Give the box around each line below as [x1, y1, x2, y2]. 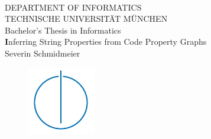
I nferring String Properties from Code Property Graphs [5, 35, 207, 48]
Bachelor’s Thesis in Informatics [5, 24, 121, 36]
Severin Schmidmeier [5, 47, 80, 59]
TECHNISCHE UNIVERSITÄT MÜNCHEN [5, 12, 168, 25]
